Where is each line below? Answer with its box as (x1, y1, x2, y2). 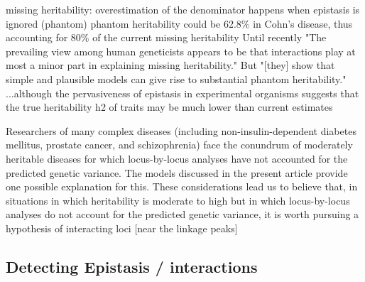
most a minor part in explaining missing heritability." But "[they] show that (6, 58, 335, 72)
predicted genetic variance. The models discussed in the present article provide (6, 165, 348, 180)
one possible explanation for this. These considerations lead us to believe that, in (6, 179, 358, 194)
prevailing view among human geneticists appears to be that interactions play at (6, 43, 356, 58)
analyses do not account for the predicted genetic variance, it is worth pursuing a (6, 207, 359, 222)
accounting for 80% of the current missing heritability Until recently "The (6, 30, 327, 45)
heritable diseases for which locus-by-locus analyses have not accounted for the (6, 151, 348, 166)
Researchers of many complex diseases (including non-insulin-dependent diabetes (6, 123, 356, 138)
